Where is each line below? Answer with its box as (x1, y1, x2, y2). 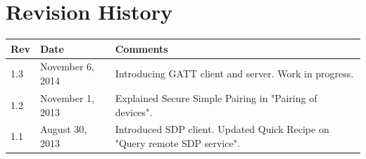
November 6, (39, 59, 94, 74)
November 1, (39, 90, 94, 105)
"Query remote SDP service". (115, 135, 240, 150)
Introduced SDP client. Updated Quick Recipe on (115, 122, 329, 136)
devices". (115, 104, 153, 119)
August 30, (39, 122, 87, 136)
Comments (115, 41, 168, 56)
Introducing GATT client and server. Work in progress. (115, 66, 354, 81)
